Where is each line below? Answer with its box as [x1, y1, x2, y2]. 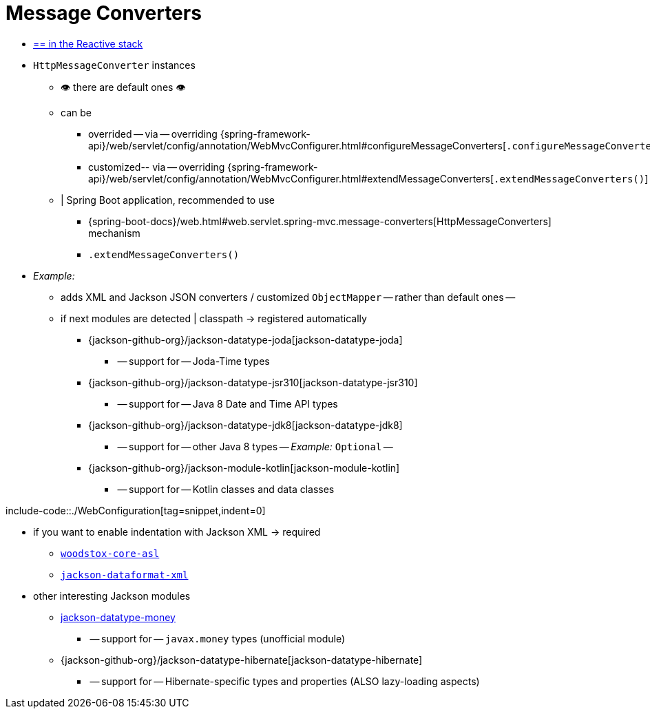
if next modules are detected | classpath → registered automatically [61, 312, 367, 324]
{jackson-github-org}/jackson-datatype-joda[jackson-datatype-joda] [88, 333, 403, 346]
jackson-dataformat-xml [61, 569, 189, 580]
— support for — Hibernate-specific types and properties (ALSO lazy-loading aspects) [90, 675, 480, 687]
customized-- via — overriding [88, 160, 225, 173]
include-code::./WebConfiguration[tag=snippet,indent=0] [6, 504, 266, 516]
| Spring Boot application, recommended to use [61, 193, 275, 206]
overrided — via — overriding [88, 127, 218, 140]
